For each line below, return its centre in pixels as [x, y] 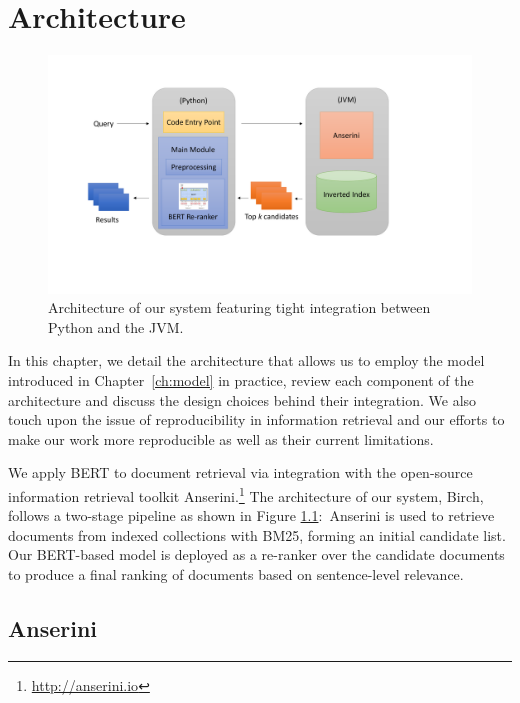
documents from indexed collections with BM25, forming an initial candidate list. [257, 534]
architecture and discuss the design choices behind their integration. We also [242, 399]
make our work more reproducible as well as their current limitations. [221, 438]
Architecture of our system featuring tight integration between [239, 307]
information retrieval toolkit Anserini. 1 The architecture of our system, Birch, [246, 494]
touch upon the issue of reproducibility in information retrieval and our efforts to [256, 419]
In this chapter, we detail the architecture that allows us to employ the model [246, 360]
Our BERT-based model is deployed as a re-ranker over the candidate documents [256, 554]
